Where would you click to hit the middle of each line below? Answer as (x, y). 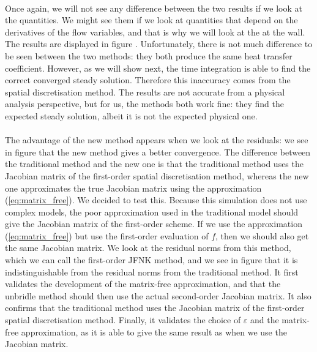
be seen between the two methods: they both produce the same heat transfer (149, 55)
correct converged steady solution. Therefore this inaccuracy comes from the (148, 80)
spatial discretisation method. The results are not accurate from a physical (145, 92)
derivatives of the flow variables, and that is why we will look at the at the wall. (155, 32)
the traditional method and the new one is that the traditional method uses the (154, 164)
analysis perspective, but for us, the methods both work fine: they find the (144, 104)
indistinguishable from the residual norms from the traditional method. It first (152, 271)
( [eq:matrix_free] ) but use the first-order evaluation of (107, 235)
